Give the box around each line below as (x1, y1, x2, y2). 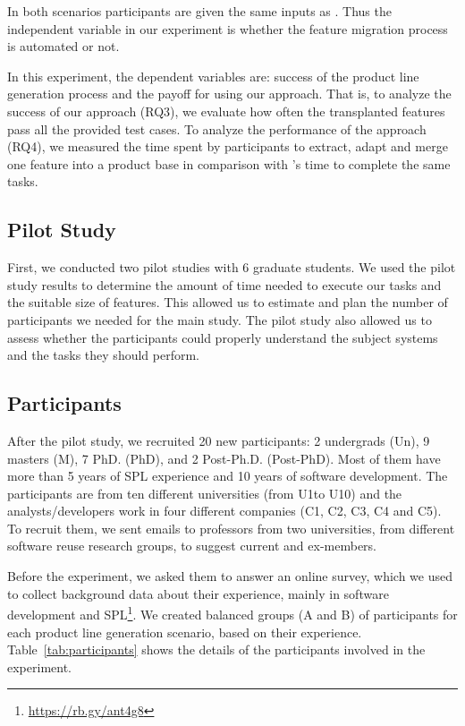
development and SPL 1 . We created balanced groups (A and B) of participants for (7, 602, 458, 623)
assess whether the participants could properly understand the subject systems (7, 328, 438, 346)
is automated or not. (7, 37, 120, 56)
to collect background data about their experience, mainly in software (7, 584, 389, 602)
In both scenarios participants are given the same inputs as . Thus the (7, 2, 392, 20)
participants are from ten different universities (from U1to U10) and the (7, 483, 402, 502)
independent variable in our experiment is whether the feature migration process (7, 19, 448, 38)
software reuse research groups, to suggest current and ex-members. (7, 536, 377, 555)
